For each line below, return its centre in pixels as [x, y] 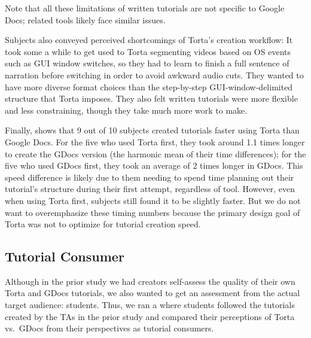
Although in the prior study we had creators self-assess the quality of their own [150, 281]
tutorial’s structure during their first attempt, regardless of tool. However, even [150, 189]
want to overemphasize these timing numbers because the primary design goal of [153, 212]
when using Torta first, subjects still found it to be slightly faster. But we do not [153, 200]
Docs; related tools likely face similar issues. [85, 19]
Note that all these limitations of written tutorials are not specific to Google [145, 8]
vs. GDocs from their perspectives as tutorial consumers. [109, 328]
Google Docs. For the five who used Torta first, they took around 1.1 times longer [155, 141]
